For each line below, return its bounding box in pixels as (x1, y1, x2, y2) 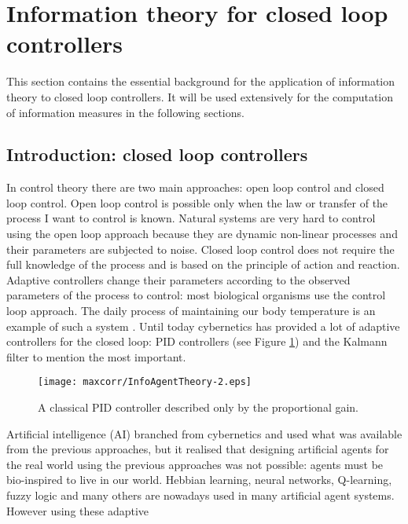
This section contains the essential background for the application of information (6, 73, 395, 90)
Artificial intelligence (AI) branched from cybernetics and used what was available (6, 425, 402, 442)
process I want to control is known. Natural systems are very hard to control (6, 210, 376, 226)
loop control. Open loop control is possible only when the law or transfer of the (6, 194, 388, 211)
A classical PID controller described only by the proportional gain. (38, 399, 359, 416)
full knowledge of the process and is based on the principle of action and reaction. (6, 256, 400, 273)
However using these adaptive (6, 502, 149, 519)
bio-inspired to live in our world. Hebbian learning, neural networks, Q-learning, (6, 471, 392, 488)
